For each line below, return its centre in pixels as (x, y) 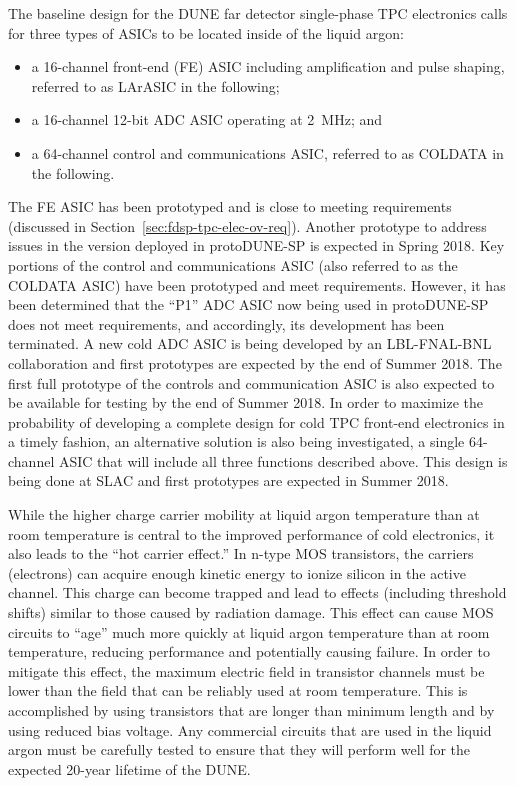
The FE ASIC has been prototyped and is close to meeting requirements (230, 206)
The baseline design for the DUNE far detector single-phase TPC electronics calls (258, 13)
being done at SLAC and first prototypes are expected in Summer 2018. (228, 480)
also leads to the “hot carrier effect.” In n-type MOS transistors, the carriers (241, 553)
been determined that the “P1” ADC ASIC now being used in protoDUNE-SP (248, 304)
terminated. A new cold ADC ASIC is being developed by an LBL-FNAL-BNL (250, 343)
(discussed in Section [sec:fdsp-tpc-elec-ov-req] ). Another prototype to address (247, 225)
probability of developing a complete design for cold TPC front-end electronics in (256, 421)
